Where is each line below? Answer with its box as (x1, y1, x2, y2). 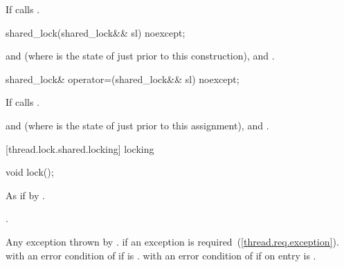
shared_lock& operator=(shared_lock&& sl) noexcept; (6, 71, 239, 86)
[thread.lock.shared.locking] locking (6, 141, 154, 156)
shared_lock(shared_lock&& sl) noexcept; (6, 25, 185, 39)
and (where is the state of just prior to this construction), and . (6, 48, 275, 63)
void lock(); (6, 165, 54, 179)
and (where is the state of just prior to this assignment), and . (6, 118, 269, 132)
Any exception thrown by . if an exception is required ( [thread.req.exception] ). (6, 234, 339, 248)
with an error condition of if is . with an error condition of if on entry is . (6, 248, 316, 262)
